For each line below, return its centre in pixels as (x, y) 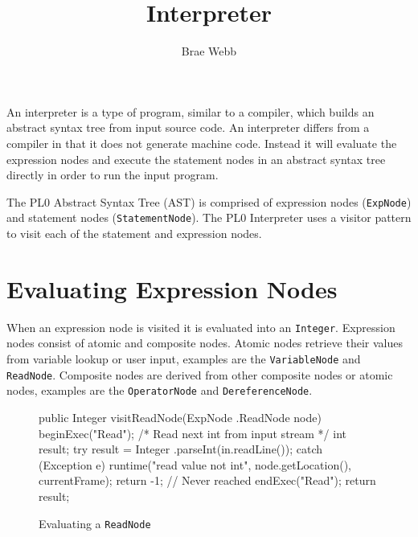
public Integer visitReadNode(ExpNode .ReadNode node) (180, 417)
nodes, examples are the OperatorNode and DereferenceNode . (160, 390)
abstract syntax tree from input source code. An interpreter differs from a (188, 127)
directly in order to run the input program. (113, 175)
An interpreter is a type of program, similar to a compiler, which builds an (191, 111)
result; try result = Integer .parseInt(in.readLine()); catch (181, 449)
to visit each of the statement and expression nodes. (134, 233)
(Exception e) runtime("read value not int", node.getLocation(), (195, 464)
